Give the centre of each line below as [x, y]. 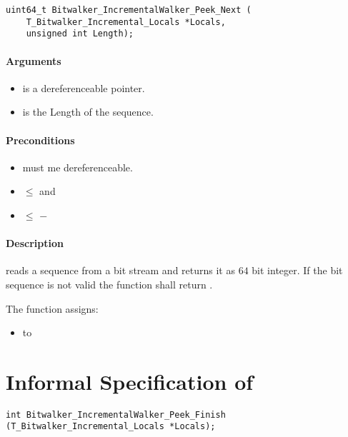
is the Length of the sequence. [88, 112]
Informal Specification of [130, 381]
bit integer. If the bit [297, 270]
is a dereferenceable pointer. [84, 87]
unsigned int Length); [80, 34]
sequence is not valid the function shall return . [109, 284]
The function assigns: [52, 308]
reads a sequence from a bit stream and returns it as [120, 270]
